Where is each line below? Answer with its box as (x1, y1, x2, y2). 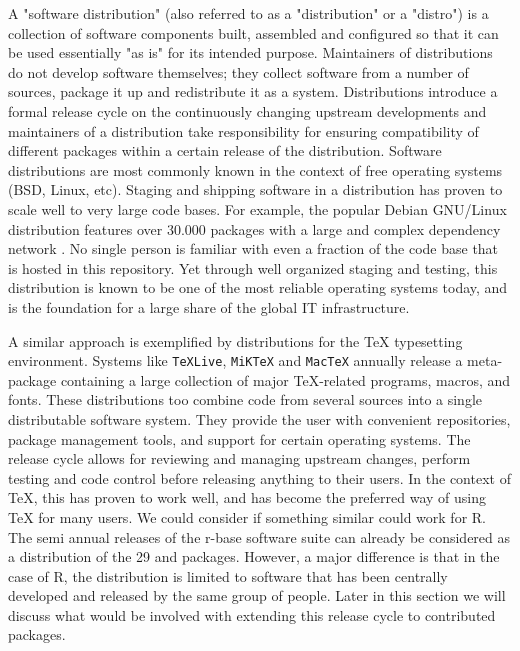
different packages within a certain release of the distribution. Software (8, 140, 442, 161)
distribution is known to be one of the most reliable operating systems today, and (8, 277, 508, 298)
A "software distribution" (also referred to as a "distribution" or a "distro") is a (8, 3, 489, 23)
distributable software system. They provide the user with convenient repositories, (8, 408, 511, 429)
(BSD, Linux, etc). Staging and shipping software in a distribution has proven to (8, 179, 503, 200)
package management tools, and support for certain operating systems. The (8, 428, 471, 449)
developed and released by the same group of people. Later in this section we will (8, 585, 506, 606)
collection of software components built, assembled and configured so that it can (8, 22, 499, 43)
